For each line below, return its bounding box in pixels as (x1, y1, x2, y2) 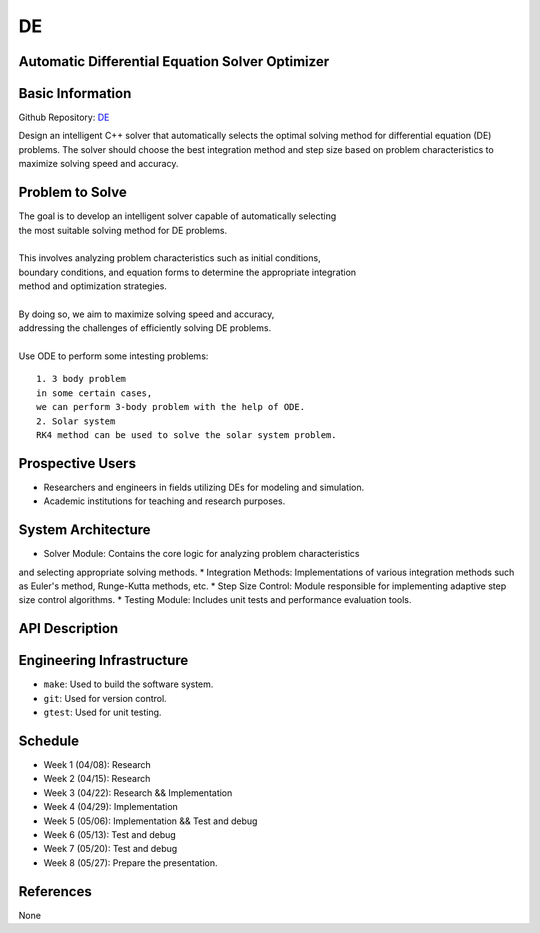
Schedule (18, 732, 80, 749)
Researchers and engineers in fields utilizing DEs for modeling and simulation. (43, 481, 365, 493)
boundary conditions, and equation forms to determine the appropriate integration (18, 266, 357, 278)
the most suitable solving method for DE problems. (18, 224, 228, 236)
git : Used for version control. (43, 692, 167, 704)
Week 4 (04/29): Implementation (43, 801, 179, 813)
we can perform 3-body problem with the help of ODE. (36, 401, 305, 413)
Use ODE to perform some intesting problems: (18, 350, 209, 362)
